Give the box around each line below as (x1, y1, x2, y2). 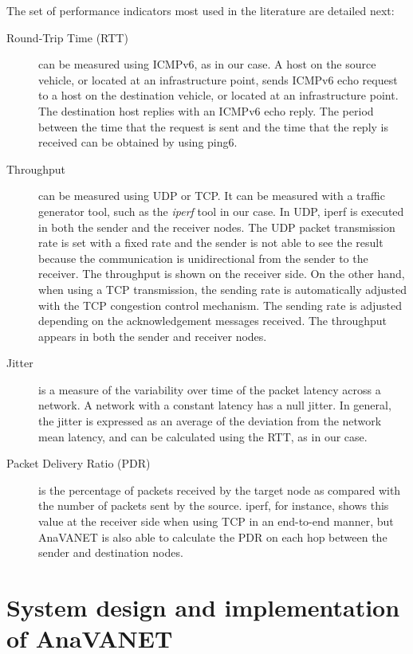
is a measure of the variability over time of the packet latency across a (38, 381, 381, 397)
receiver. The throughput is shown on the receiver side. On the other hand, (38, 265, 405, 282)
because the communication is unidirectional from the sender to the (38, 249, 368, 266)
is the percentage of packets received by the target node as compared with (38, 481, 401, 498)
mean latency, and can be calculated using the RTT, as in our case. (38, 428, 368, 444)
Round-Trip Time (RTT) (6, 29, 128, 45)
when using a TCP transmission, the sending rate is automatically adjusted (38, 280, 407, 297)
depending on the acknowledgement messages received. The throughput (38, 312, 387, 329)
